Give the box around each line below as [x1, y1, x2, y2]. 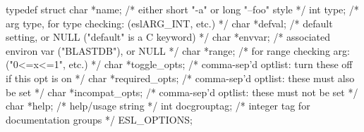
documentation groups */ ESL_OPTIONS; [6, 112, 193, 126]
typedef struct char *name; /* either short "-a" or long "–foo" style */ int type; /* [6, 2, 359, 16]
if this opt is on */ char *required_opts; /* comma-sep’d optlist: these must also [6, 70, 355, 85]
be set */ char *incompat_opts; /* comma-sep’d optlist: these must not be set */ [6, 84, 358, 99]
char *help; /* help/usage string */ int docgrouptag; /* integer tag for [6, 98, 310, 113]
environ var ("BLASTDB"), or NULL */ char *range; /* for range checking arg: [6, 43, 350, 58]
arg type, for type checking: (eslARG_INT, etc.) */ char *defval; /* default [6, 15, 333, 30]
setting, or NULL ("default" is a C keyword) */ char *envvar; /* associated [6, 29, 331, 44]
